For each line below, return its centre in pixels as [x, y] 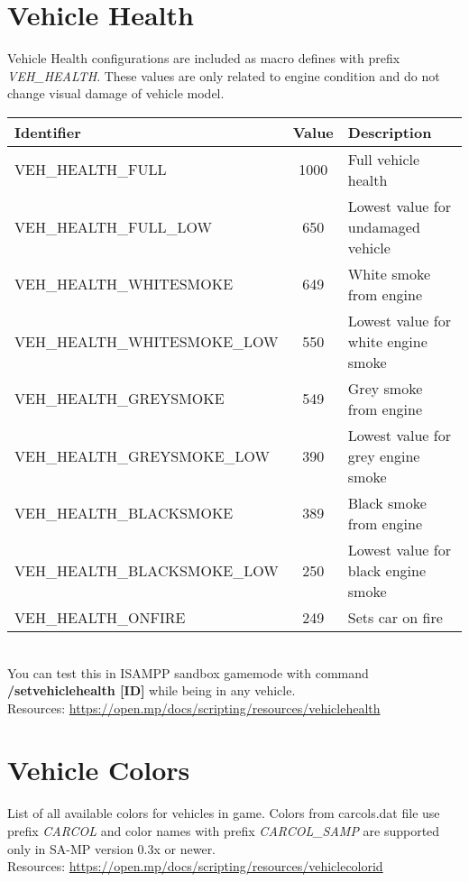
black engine [387, 570]
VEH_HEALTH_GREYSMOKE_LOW [143, 455]
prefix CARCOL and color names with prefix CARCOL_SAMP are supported [224, 831]
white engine [387, 341]
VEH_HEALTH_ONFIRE [100, 617]
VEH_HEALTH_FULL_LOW [113, 226]
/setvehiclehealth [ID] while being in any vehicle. [152, 690]
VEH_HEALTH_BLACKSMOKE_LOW [147, 570]
